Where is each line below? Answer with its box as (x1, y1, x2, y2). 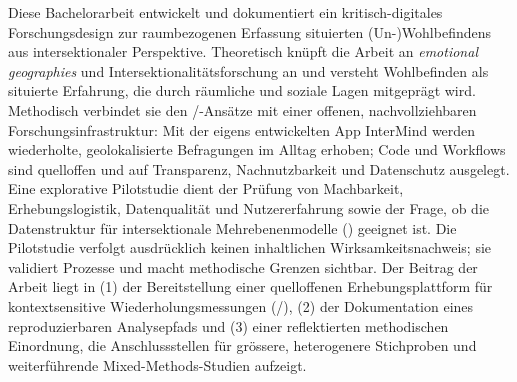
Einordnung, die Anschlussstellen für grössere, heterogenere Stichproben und (8, 335, 477, 356)
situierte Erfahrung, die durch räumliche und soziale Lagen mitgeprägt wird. (8, 80, 476, 101)
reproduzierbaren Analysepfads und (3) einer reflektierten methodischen (8, 315, 449, 336)
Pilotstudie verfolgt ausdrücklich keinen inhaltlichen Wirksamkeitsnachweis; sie (8, 237, 492, 258)
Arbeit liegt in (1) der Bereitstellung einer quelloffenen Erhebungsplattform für (8, 276, 493, 297)
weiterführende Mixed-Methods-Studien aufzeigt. (8, 354, 307, 375)
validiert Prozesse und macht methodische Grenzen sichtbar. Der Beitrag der (8, 256, 478, 277)
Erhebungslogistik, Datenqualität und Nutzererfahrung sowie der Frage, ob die (8, 197, 490, 218)
